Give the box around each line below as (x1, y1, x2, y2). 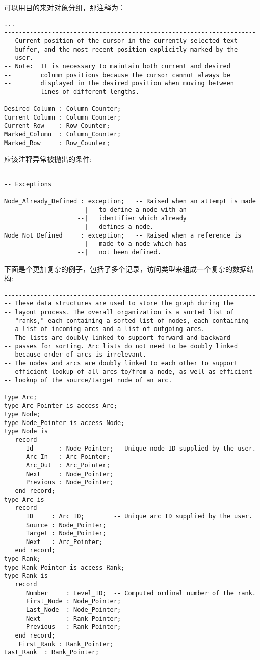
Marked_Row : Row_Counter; (4, 139, 110, 147)
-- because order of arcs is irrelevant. (4, 351, 147, 359)
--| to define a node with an (77, 206, 187, 214)
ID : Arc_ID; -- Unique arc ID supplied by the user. (25, 512, 252, 520)
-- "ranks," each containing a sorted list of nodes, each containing (4, 317, 249, 324)
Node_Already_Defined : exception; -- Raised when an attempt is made (4, 198, 256, 205)
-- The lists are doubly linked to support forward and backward (4, 334, 230, 342)
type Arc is (4, 496, 44, 503)
